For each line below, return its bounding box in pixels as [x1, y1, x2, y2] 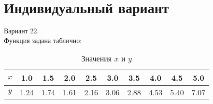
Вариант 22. [4, 26, 39, 36]
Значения [81, 53, 112, 64]
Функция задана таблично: [4, 35, 82, 45]
